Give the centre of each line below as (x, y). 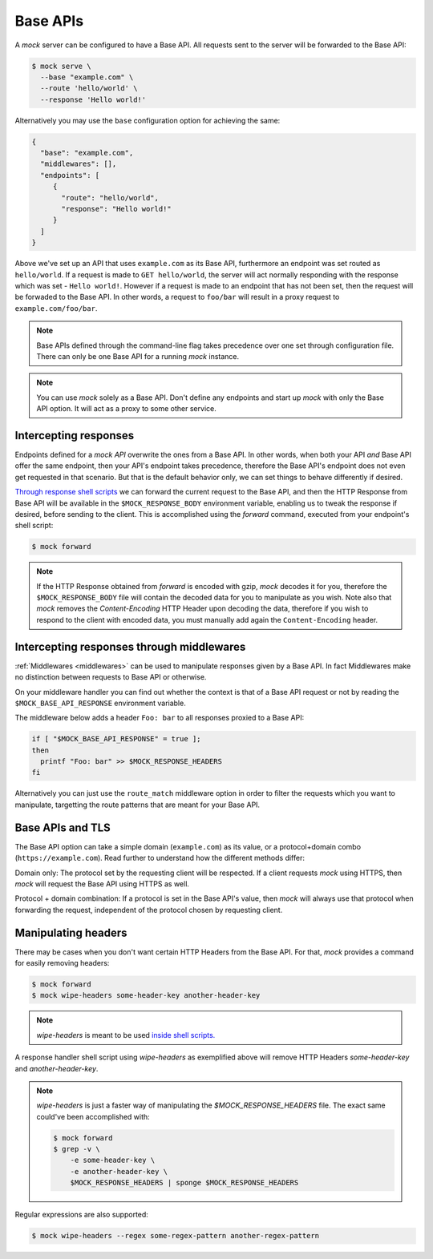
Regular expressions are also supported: (81, 1215)
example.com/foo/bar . (56, 308)
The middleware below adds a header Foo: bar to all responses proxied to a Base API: (160, 718)
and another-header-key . (57, 1068)
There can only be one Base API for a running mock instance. (138, 356)
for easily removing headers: (62, 963)
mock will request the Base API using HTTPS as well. (102, 884)
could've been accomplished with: (93, 1116)
